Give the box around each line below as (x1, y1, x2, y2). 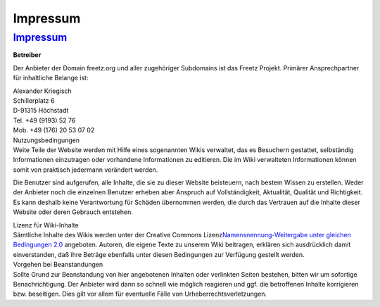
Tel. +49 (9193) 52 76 (13, 116, 76, 125)
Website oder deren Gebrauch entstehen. (13, 208, 134, 216)
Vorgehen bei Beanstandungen (13, 261, 103, 269)
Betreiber (13, 51, 42, 59)
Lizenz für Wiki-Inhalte (13, 220, 79, 229)
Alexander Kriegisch (13, 87, 72, 95)
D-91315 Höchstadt (13, 106, 69, 115)
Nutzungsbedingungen (13, 136, 80, 144)
